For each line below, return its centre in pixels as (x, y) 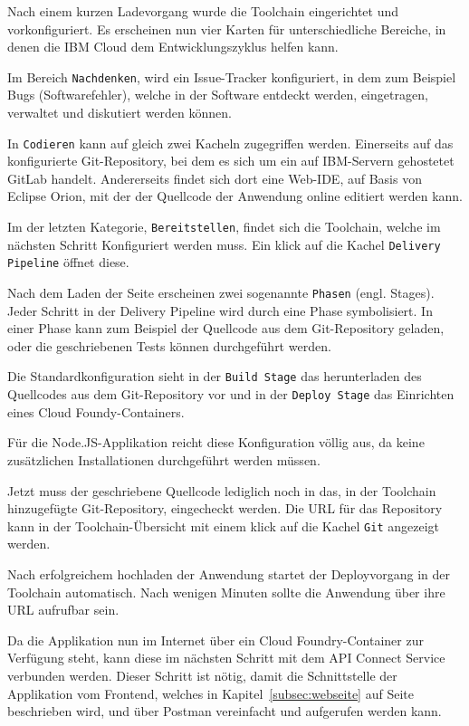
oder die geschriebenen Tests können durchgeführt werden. (169, 345)
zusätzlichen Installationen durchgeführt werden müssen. (164, 459)
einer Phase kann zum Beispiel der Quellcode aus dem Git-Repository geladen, (226, 328)
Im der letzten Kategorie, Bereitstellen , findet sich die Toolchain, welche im (224, 227)
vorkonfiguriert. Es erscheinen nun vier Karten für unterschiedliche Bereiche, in (227, 29)
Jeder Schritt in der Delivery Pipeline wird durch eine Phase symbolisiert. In (220, 310)
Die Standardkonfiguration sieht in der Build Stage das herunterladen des (215, 376)
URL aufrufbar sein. (63, 610)
